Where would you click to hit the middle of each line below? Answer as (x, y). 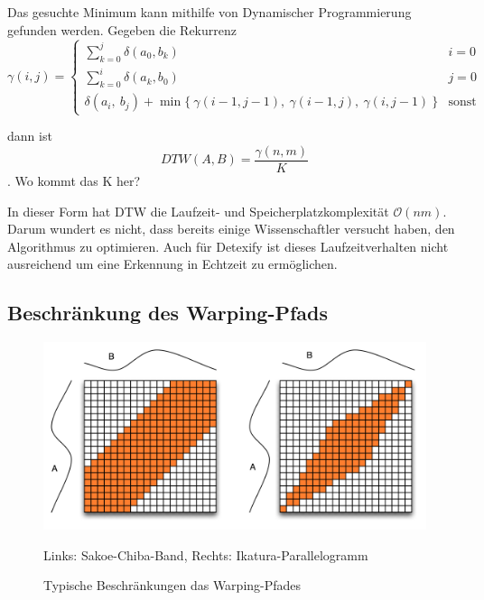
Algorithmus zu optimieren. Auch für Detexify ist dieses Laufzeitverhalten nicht (228, 246)
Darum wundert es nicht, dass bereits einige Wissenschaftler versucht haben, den (231, 229)
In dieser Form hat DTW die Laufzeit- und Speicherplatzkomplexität (198, 211)
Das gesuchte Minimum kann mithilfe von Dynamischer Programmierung (209, 12)
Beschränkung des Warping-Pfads (168, 313)
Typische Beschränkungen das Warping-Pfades (172, 585)
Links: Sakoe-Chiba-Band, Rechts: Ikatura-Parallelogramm (206, 554)
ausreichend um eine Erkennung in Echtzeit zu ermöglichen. (172, 264)
